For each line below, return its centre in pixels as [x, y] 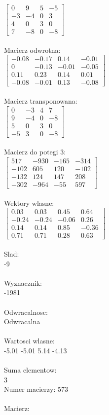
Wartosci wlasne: [29, 341]
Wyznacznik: [23, 283]
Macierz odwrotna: [32, 50]
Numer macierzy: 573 [36, 389]
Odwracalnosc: [26, 312]
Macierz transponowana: [41, 101]
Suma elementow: [30, 370]
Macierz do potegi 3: [35, 152]
